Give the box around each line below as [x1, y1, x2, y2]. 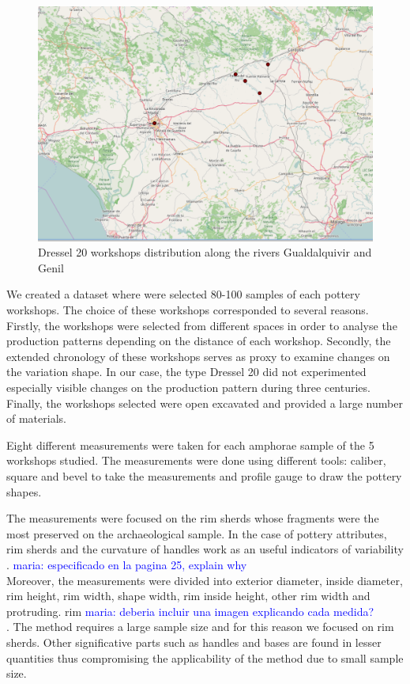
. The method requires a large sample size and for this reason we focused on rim [6, 618, 394, 635]
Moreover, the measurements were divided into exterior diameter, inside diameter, [6, 572, 403, 588]
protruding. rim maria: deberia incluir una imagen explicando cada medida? [6, 602, 374, 619]
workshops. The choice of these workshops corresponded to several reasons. [6, 302, 369, 318]
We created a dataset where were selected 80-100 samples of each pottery [6, 286, 360, 302]
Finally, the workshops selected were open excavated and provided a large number [6, 394, 403, 411]
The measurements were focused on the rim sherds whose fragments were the [6, 510, 379, 526]
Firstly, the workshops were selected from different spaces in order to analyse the [6, 317, 397, 333]
